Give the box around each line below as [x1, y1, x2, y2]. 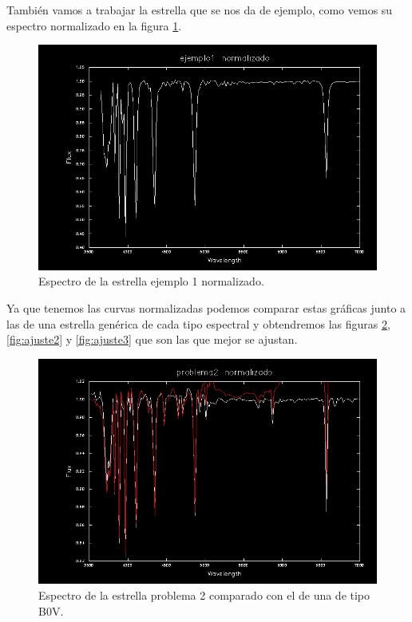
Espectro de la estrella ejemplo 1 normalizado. [38, 273, 264, 289]
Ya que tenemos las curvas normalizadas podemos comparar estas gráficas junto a [6, 300, 406, 317]
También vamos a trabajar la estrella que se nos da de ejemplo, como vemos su [6, 2, 393, 18]
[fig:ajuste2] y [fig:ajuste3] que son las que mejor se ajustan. [6, 331, 298, 348]
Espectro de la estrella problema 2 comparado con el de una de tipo [38, 587, 370, 604]
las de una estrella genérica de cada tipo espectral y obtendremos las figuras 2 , [6, 315, 390, 332]
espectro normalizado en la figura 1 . [6, 17, 182, 33]
